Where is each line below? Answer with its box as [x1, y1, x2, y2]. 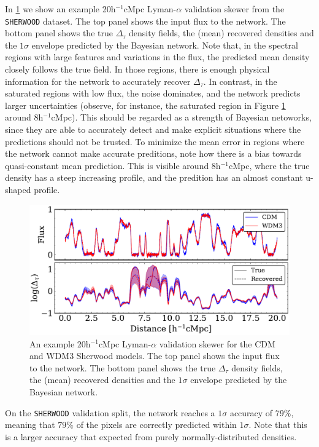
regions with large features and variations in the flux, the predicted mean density [5, 50, 310, 63]
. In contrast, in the [203, 74, 277, 87]
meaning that [5, 418, 55, 431]
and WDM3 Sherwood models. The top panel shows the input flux [29, 349, 280, 362]
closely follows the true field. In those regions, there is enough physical [5, 63, 270, 76]
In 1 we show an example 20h [5, 2, 116, 15]
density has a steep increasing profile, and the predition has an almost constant [5, 171, 303, 184]
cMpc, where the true [228, 159, 310, 172]
